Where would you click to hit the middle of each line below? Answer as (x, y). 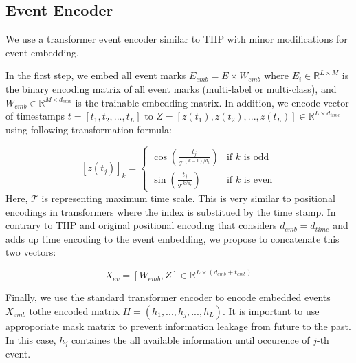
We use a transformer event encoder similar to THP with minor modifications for (177, 39)
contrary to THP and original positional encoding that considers (141, 225)
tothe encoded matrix (74, 310)
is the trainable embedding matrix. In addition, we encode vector (212, 102)
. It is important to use (271, 310)
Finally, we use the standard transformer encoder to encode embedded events (168, 297)
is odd (256, 157)
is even (258, 180)
